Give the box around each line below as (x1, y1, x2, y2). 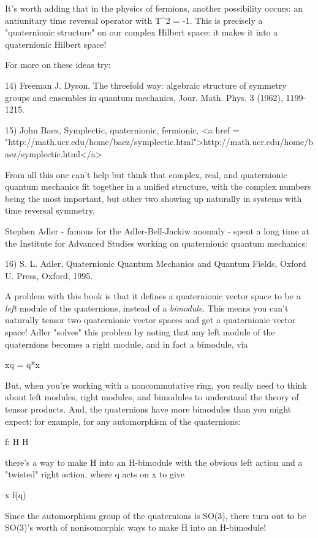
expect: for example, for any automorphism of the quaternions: (5, 414, 241, 427)
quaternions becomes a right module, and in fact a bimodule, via (5, 337, 248, 350)
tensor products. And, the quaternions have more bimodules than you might (5, 403, 292, 416)
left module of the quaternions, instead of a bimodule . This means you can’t (5, 301, 289, 314)
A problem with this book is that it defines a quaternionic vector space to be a (5, 290, 301, 302)
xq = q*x (5, 358, 40, 371)
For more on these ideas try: (5, 58, 111, 71)
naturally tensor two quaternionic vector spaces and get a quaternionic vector (5, 313, 296, 326)
